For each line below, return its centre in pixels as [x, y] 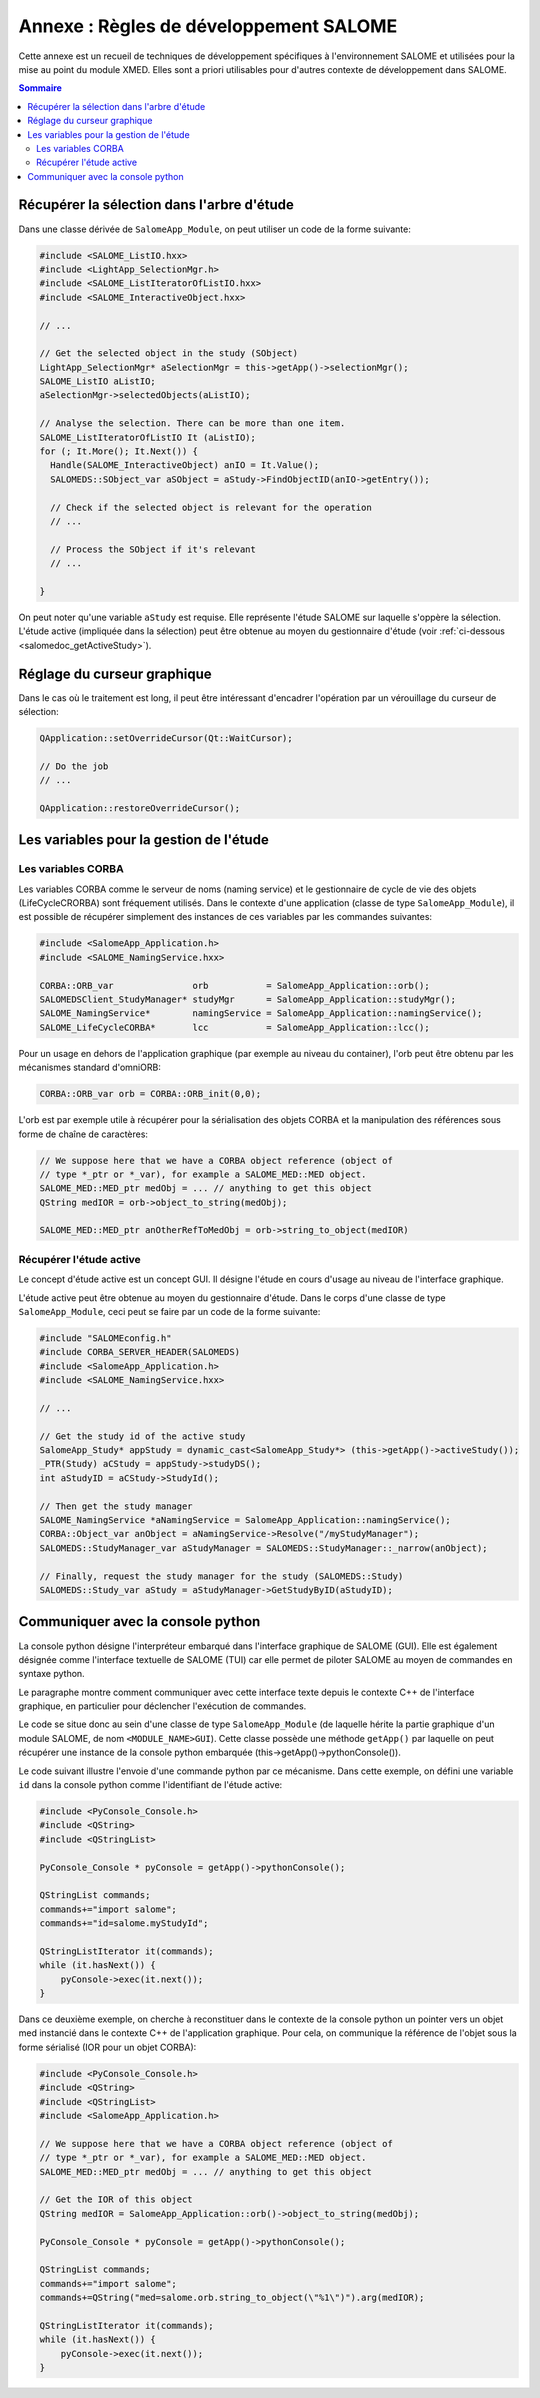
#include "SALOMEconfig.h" [105, 1338]
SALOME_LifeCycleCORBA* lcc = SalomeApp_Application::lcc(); [234, 1027]
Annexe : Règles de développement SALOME [208, 26]
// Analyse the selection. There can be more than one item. [192, 423]
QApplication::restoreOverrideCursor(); [139, 808]
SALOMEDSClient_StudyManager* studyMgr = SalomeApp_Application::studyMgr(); [248, 999]
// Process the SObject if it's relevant [153, 549]
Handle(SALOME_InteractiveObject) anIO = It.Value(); [185, 465]
